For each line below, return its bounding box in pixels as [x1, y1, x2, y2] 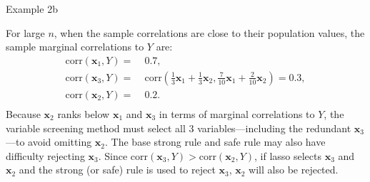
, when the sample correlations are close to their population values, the [54, 25, 365, 40]
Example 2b [6, 1, 58, 16]
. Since [98, 148, 128, 163]
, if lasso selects [254, 148, 321, 163]
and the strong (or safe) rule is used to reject [19, 162, 216, 177]
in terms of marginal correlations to [159, 106, 315, 121]
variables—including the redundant [197, 120, 351, 135]
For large [6, 25, 45, 40]
